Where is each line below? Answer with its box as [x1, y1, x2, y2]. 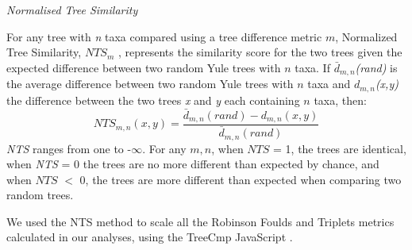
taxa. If [295, 59, 330, 75]
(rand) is [355, 59, 398, 75]
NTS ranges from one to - [6, 140, 132, 156]
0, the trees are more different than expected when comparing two [79, 171, 402, 187]
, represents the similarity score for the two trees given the [117, 44, 402, 60]
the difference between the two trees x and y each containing [6, 91, 300, 108]
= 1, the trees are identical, [273, 140, 406, 156]
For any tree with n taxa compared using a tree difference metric [6, 28, 322, 44]
